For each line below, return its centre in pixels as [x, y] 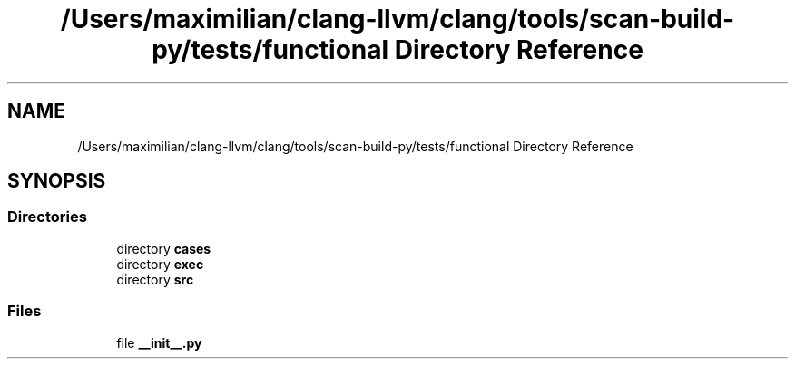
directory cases [164, 248]
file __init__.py [159, 342]
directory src [155, 279]
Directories [47, 217]
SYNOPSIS [57, 181]
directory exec [160, 264]
